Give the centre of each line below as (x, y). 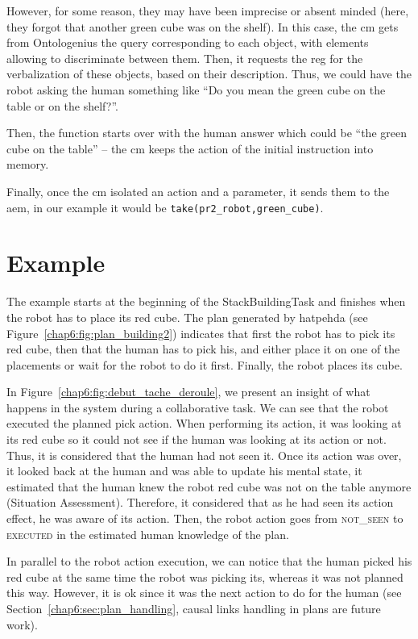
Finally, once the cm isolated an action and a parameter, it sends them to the (198, 191)
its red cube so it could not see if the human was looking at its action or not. (197, 439)
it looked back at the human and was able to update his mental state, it (184, 471)
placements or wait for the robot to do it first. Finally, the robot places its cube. (205, 364)
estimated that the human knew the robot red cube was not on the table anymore (209, 486)
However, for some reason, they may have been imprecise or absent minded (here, (208, 10)
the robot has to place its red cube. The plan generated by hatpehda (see (187, 317)
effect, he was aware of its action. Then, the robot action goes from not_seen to (205, 518)
